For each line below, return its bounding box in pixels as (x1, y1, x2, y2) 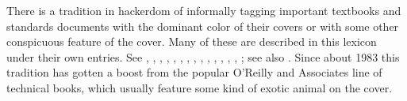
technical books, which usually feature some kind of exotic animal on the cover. (6, 79, 393, 95)
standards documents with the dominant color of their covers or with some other (6, 17, 399, 34)
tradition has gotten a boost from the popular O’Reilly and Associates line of (6, 64, 382, 80)
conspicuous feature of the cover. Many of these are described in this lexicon (6, 33, 377, 50)
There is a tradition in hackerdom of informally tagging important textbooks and (6, 2, 401, 18)
